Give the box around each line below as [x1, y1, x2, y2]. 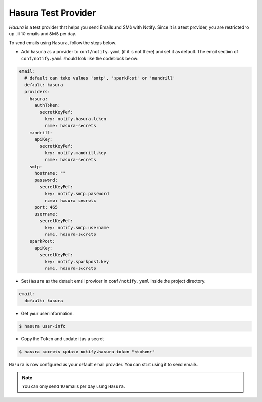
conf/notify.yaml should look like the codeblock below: [21, 56, 139, 62]
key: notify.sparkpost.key [44, 259, 109, 265]
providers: [24, 89, 50, 95]
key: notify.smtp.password [44, 191, 109, 197]
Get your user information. [21, 310, 74, 316]
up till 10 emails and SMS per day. [9, 31, 76, 36]
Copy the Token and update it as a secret [21, 335, 104, 342]
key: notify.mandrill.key [44, 150, 107, 155]
